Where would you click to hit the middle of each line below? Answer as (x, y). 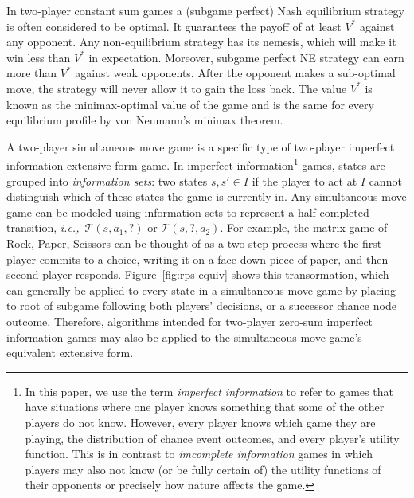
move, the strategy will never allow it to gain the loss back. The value (177, 88)
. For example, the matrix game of (304, 227)
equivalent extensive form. (70, 353)
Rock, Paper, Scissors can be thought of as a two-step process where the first (194, 243)
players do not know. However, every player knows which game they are (200, 422)
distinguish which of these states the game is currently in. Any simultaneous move (207, 196)
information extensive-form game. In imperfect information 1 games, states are (196, 164)
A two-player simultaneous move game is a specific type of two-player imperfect (201, 146)
